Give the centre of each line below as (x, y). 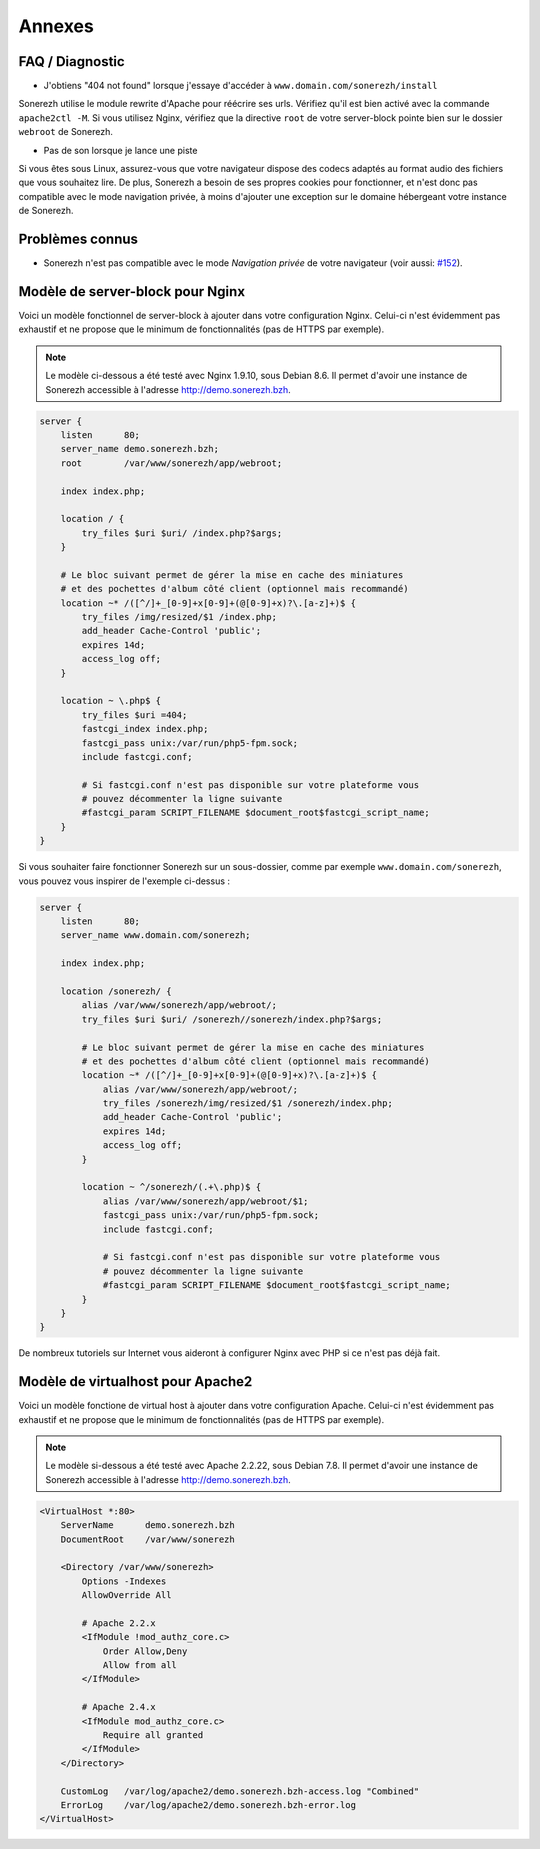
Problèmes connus (78, 239)
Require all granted (153, 1735)
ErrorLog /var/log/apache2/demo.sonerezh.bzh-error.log (208, 1804)
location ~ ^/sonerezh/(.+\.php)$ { (171, 1187)
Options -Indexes (124, 1581)
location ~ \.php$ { (111, 701)
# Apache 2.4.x (119, 1707)
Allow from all (139, 1665)
